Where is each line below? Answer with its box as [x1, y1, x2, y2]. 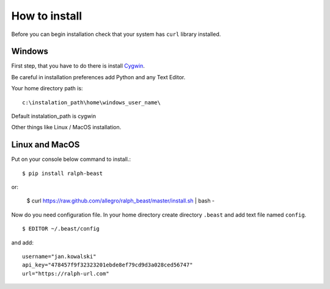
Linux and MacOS [11, 140, 80, 150]
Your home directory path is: [11, 85, 83, 92]
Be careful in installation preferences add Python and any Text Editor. [11, 73, 186, 80]
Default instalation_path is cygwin [11, 113, 96, 120]
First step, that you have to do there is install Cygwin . [11, 62, 145, 70]
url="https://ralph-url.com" [22, 270, 109, 277]
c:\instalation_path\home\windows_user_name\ [22, 99, 161, 106]
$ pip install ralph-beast [22, 169, 103, 177]
